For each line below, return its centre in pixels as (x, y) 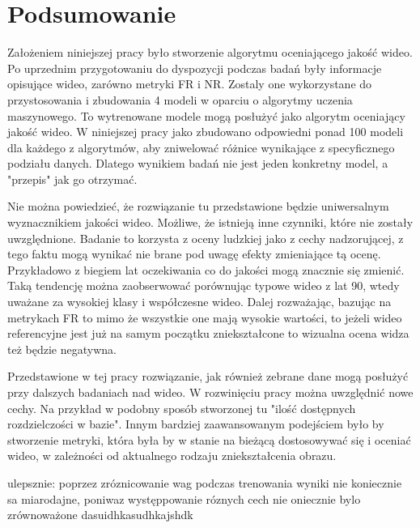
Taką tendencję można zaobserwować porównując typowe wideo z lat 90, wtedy (204, 285)
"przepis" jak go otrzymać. (72, 179)
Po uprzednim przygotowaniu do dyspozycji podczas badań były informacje (195, 68)
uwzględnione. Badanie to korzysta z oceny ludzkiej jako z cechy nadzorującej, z (206, 238)
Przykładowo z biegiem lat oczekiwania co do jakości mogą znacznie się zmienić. (206, 269)
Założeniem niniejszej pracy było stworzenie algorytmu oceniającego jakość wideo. (210, 52)
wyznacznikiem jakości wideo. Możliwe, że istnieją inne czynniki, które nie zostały (210, 222)
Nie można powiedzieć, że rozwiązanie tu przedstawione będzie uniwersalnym (198, 206)
